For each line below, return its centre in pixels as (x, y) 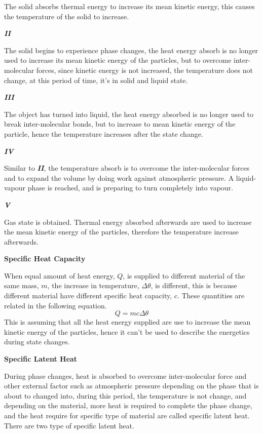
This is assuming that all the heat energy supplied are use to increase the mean (127, 322)
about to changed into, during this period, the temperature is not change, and (125, 395)
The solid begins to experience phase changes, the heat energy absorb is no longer (131, 50)
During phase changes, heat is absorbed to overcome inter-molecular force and (125, 376)
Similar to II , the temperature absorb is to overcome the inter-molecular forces (127, 168)
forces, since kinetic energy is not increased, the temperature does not (144, 70)
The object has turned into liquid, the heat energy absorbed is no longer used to (129, 114)
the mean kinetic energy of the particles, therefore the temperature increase (121, 232)
